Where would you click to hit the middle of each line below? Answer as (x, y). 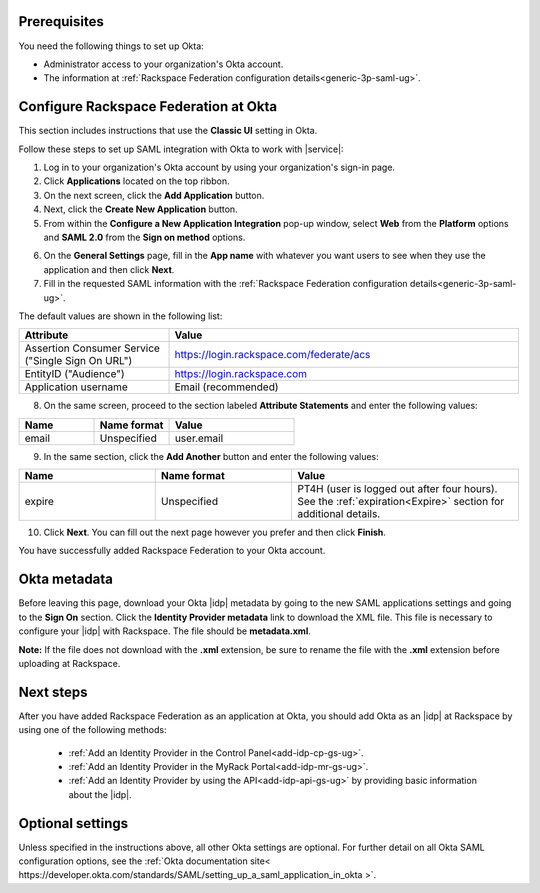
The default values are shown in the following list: (120, 316)
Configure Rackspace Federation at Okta (148, 106)
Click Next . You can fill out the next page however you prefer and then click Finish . (215, 532)
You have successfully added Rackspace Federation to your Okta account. (172, 551)
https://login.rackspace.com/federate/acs (272, 355)
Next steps (53, 691)
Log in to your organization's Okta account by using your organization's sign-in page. (219, 167)
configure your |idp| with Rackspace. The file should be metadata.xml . (165, 631)
